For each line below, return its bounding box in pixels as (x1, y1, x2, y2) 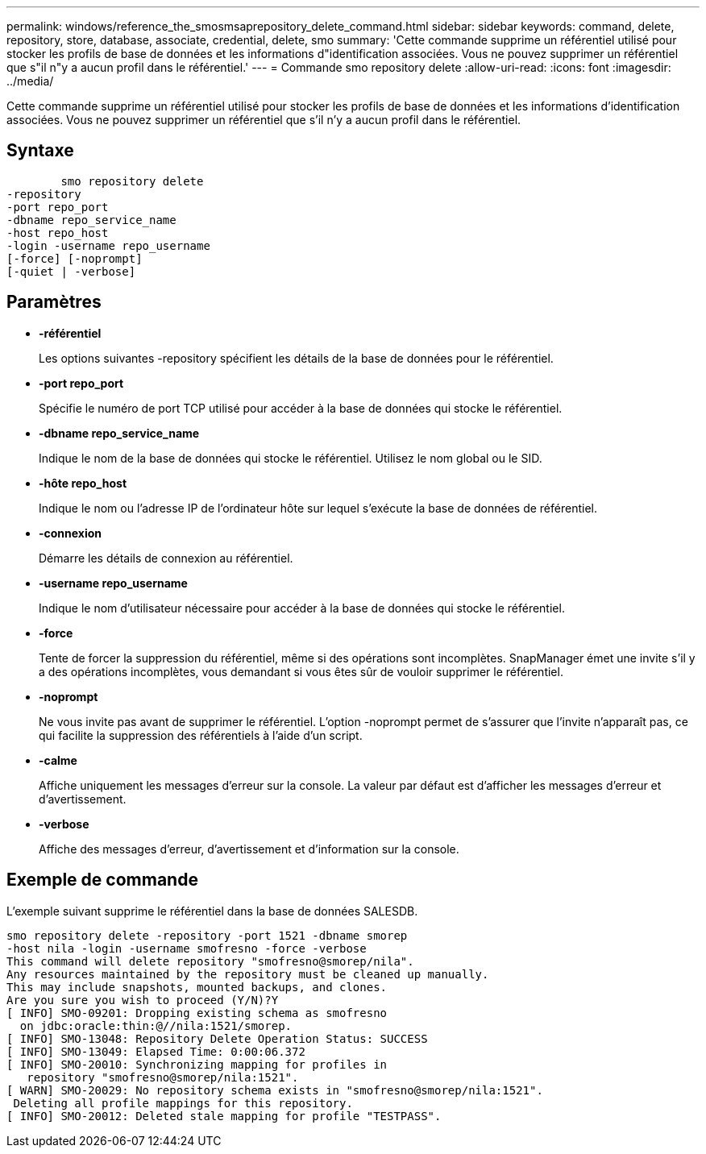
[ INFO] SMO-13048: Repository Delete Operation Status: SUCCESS (6, 1032, 428, 1045)
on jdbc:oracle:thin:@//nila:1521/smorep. (19, 1019, 293, 1032)
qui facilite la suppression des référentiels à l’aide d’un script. (39, 728, 363, 742)
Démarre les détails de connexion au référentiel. (39, 550, 293, 565)
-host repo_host (6, 226, 109, 239)
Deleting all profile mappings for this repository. (13, 1096, 353, 1110)
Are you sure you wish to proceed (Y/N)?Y (6, 993, 279, 1007)
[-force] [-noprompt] (6, 251, 143, 265)
